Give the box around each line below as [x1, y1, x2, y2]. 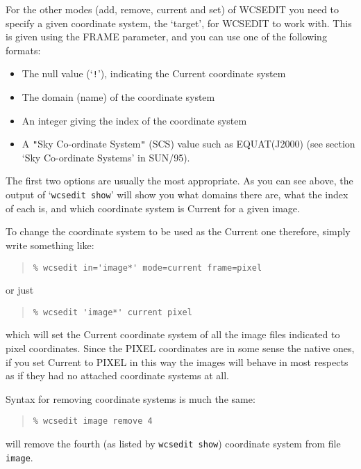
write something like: [6, 237, 94, 252]
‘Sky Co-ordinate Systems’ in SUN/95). [22, 150, 190, 164]
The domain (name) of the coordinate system [22, 90, 215, 104]
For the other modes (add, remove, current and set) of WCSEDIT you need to [6, 2, 339, 16]
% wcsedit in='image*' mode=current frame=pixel [33, 262, 262, 273]
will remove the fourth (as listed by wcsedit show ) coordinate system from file [6, 436, 341, 451]
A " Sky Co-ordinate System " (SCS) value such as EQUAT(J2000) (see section [22, 136, 355, 151]
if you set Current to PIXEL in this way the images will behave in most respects [6, 354, 349, 369]
